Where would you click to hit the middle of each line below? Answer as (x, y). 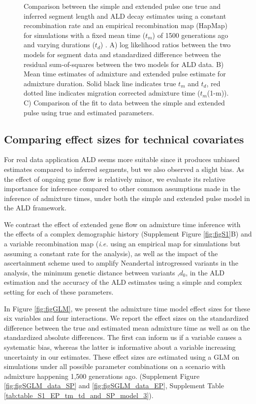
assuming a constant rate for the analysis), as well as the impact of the (111, 253)
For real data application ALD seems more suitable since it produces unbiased (122, 159)
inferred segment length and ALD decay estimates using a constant (125, 16)
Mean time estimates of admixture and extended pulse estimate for (125, 74)
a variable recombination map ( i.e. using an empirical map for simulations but (122, 244)
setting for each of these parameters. (59, 292)
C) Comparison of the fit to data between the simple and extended (124, 102)
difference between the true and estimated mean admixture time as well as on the (127, 327)
